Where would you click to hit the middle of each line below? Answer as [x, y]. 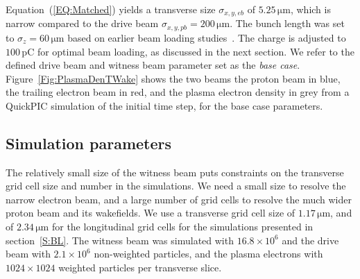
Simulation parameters [89, 143]
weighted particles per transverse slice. [140, 267]
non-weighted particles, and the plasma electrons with [208, 254]
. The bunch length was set [287, 23]
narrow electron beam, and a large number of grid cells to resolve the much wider [179, 199]
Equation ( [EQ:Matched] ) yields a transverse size [111, 9]
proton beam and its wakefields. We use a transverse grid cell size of [151, 213]
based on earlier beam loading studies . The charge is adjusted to [207, 37]
